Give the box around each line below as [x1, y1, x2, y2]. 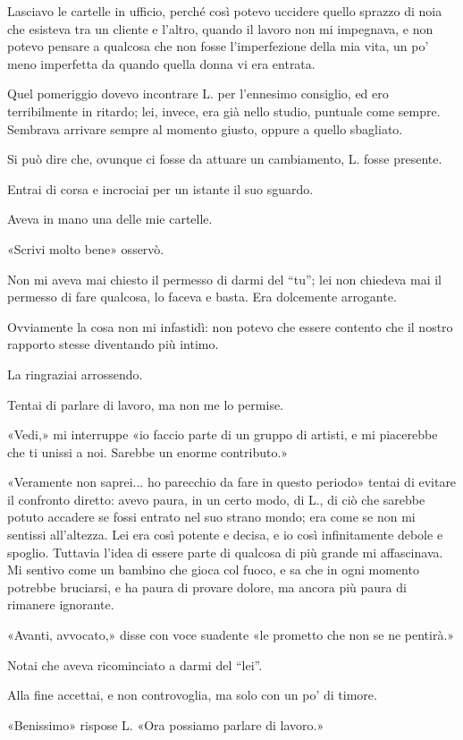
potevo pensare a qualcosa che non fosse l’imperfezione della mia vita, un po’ [7, 37, 429, 55]
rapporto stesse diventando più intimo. [7, 335, 219, 353]
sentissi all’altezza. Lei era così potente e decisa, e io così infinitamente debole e [7, 525, 443, 544]
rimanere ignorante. [7, 595, 114, 614]
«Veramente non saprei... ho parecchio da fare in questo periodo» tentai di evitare [7, 472, 457, 491]
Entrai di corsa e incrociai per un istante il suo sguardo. [7, 179, 314, 198]
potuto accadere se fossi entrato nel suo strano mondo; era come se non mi [7, 507, 416, 526]
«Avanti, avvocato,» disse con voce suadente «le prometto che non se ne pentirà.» [7, 625, 455, 644]
